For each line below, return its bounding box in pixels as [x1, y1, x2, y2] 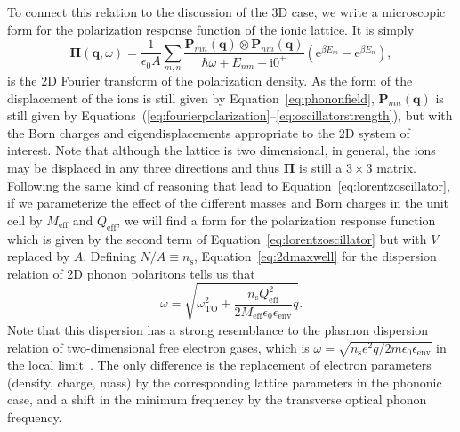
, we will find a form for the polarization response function [117, 210, 436, 229]
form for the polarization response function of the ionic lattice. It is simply [7, 20, 415, 38]
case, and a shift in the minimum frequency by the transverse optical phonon [7, 390, 427, 409]
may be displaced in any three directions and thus [7, 159, 279, 177]
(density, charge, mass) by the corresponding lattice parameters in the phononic [7, 372, 442, 391]
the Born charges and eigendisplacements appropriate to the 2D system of [7, 123, 410, 142]
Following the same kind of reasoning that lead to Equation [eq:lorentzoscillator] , [7, 175, 450, 194]
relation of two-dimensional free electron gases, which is [7, 338, 310, 356]
